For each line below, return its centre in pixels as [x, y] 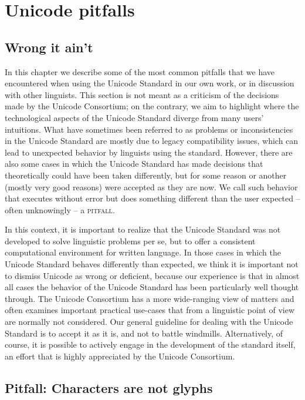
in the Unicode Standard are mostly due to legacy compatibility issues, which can [152, 141]
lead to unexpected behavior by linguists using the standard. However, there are [149, 152]
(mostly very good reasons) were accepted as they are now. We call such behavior [151, 186]
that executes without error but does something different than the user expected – [152, 198]
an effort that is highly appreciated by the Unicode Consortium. [120, 356]
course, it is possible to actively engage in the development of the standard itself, [150, 344]
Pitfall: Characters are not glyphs [109, 387]
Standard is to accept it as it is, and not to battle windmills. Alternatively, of [144, 333]
